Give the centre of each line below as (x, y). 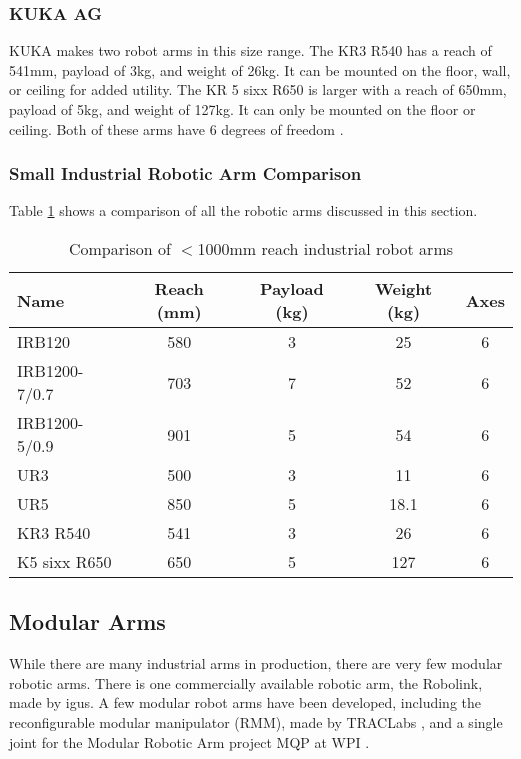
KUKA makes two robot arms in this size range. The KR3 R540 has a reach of (250, 50)
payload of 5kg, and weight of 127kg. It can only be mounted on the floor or (242, 109)
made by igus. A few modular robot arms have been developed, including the (245, 702)
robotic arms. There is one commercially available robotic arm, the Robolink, (246, 682)
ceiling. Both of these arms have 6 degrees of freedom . (176, 128)
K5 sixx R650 (64, 561)
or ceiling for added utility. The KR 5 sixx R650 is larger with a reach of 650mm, (258, 89)
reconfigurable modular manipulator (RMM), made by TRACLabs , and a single (256, 721)
